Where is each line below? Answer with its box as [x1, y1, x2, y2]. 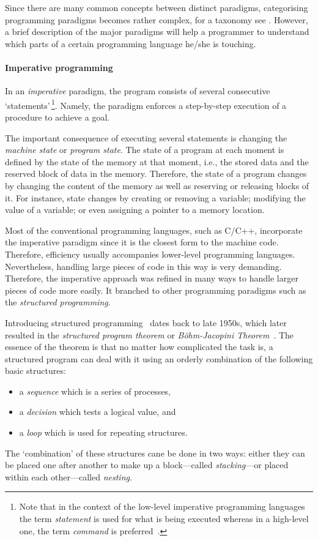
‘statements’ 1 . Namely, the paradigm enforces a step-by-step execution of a [5, 97, 287, 111]
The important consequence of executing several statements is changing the [5, 131, 287, 144]
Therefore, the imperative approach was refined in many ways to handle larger [5, 272, 298, 285]
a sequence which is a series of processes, [19, 384, 171, 397]
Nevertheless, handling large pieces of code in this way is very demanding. [5, 259, 282, 272]
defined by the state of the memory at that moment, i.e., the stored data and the [5, 155, 309, 168]
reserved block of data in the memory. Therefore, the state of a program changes [5, 167, 307, 180]
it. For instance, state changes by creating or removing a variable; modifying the [5, 191, 306, 204]
